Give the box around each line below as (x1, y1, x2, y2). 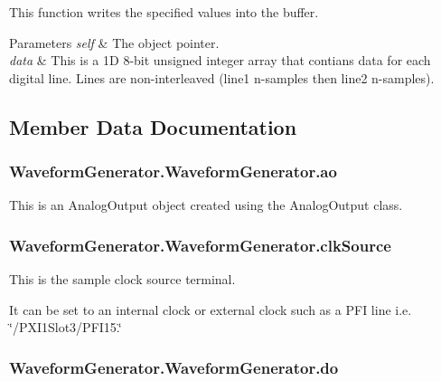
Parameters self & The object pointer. (9, 33, 220, 52)
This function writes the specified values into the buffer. (9, 3, 319, 21)
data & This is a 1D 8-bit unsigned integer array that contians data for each (9, 51, 431, 70)
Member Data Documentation (9, 112, 297, 140)
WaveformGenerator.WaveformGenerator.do (9, 356, 339, 378)
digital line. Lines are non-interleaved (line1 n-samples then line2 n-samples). (9, 68, 435, 87)
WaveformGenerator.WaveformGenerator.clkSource (9, 233, 391, 256)
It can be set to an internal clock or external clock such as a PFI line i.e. (9, 300, 412, 319)
